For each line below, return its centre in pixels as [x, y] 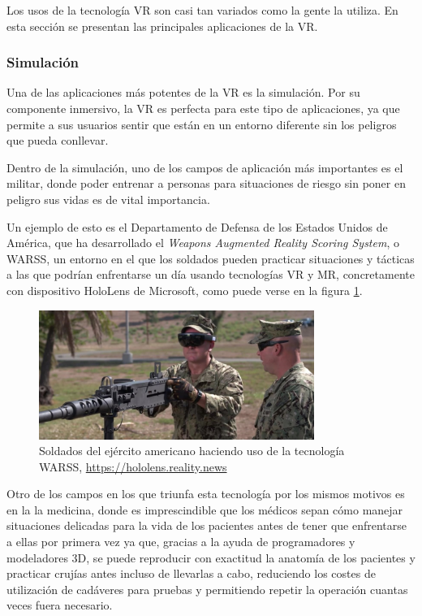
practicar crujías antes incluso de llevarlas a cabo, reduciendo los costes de [191, 573]
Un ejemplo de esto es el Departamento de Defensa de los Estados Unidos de [197, 226]
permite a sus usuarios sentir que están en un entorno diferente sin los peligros [202, 124]
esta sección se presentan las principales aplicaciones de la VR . [162, 26]
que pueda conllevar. [58, 140]
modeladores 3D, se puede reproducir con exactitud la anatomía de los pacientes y [211, 557]
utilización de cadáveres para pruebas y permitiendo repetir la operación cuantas [207, 589]
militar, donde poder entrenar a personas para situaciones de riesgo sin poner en [206, 183]
